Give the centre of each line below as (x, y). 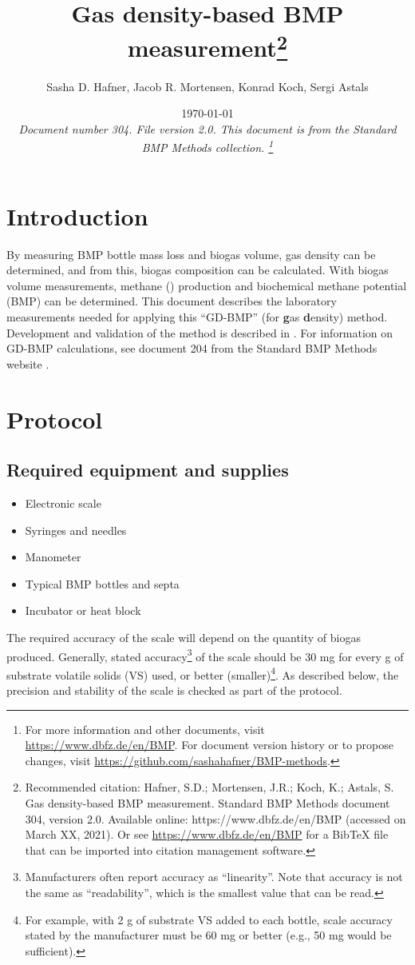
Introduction (77, 215)
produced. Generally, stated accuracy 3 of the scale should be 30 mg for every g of (205, 655)
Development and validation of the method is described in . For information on (200, 332)
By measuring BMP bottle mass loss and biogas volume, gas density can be (191, 254)
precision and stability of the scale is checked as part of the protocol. (174, 690)
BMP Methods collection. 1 (207, 146)
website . (28, 363)
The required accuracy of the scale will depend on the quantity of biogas (184, 637)
